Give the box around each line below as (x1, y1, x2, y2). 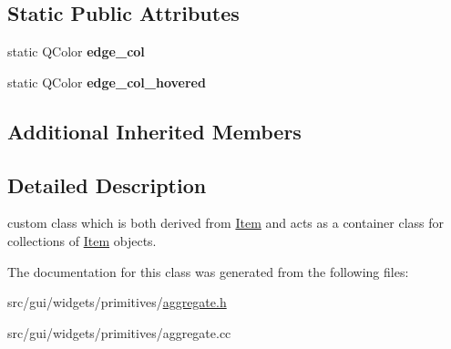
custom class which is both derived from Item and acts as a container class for (7, 213, 445, 232)
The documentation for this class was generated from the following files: (7, 262, 409, 281)
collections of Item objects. (7, 231, 157, 250)
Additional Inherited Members (7, 117, 302, 145)
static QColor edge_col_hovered (7, 72, 206, 91)
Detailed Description (7, 170, 207, 199)
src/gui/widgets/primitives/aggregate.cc (7, 323, 231, 342)
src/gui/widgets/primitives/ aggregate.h (7, 293, 227, 312)
